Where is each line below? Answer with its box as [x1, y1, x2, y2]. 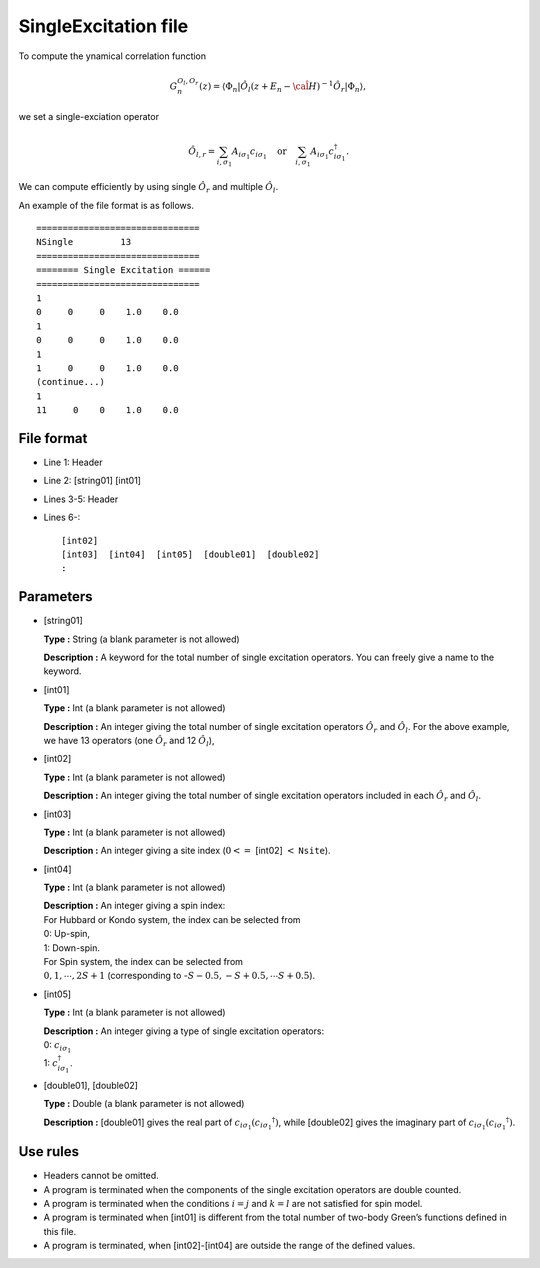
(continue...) [36, 376, 105, 388]
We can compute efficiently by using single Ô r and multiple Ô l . [18, 181, 279, 195]
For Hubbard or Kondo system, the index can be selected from [43, 913, 301, 925]
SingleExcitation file [18, 15, 189, 37]
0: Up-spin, [43, 928, 90, 940]
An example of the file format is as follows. [18, 199, 195, 211]
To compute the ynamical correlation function [18, 50, 207, 62]
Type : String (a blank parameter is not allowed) [43, 633, 240, 645]
